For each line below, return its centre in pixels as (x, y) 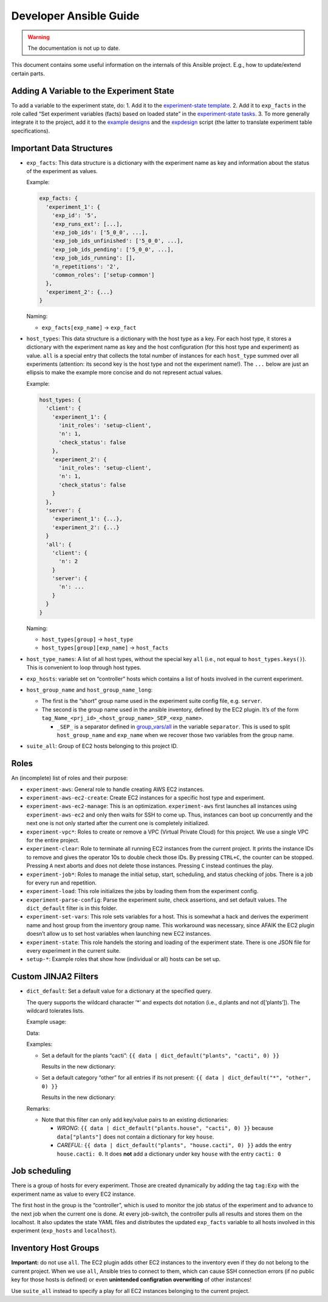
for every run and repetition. (62, 882)
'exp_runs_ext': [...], (87, 224)
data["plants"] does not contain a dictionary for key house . (135, 1137)
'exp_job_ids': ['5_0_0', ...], (100, 233)
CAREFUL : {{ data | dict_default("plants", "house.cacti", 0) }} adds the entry (174, 1145)
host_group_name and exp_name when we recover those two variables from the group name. (176, 735)
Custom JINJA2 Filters (55, 977)
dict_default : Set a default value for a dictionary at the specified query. (119, 991)
